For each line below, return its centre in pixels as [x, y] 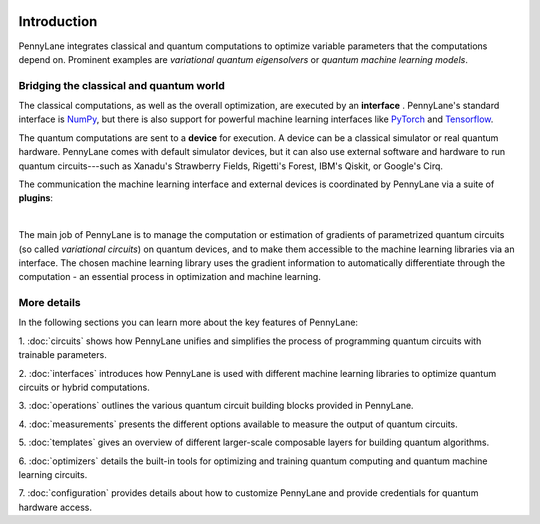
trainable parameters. [62, 355]
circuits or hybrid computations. [84, 387]
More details [49, 303]
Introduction [58, 21]
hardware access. [55, 507]
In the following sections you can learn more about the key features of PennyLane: [188, 322]
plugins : [36, 198]
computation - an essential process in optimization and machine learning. [170, 277]
